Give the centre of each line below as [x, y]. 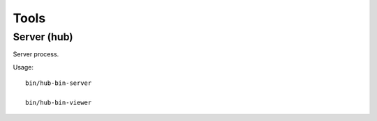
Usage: [23, 67]
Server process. [36, 54]
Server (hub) [43, 37]
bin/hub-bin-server [59, 83]
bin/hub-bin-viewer [59, 102]
